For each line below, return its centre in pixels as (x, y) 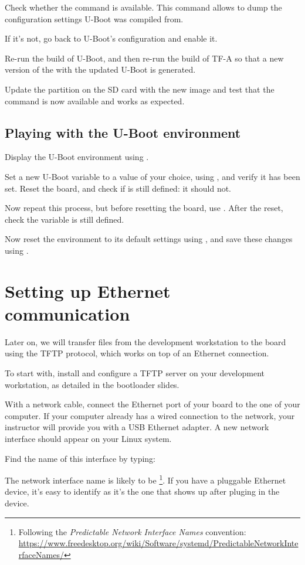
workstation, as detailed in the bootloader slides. (92, 384)
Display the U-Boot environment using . (77, 157)
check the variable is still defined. (65, 219)
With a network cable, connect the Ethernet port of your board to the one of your (152, 404)
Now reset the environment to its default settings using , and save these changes (149, 239)
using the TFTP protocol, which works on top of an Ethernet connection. (137, 353)
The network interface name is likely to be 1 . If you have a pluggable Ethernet (145, 479)
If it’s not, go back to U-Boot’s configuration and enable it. (111, 38)
